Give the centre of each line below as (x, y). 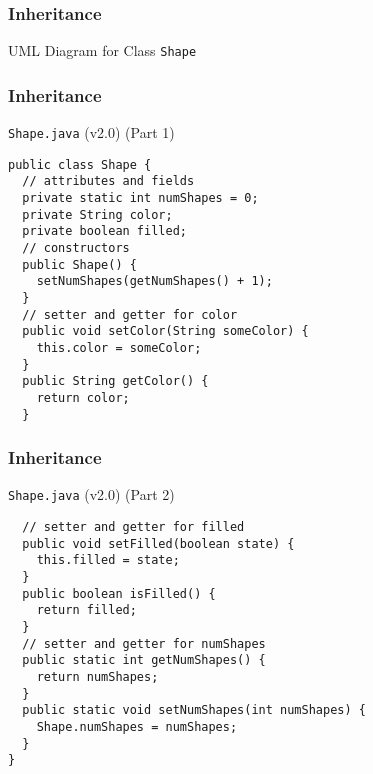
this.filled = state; (108, 560)
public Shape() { (79, 264)
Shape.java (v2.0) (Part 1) (91, 132)
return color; (83, 397)
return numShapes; (97, 677)
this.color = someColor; (119, 347)
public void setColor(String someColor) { (165, 331)
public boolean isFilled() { (119, 593)
